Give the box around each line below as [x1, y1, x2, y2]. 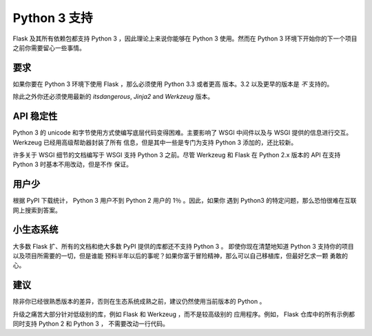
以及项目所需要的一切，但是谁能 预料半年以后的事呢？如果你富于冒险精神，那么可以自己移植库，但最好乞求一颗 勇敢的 [12, 251, 348, 260]
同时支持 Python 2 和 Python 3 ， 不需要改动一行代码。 [12, 320, 169, 328]
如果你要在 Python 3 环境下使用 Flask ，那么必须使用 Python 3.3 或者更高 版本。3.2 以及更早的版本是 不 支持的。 [12, 80, 333, 88]
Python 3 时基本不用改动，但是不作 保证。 [12, 160, 132, 168]
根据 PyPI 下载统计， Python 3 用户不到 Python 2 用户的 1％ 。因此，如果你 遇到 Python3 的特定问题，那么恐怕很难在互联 [12, 197, 357, 205]
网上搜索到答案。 [12, 206, 61, 214]
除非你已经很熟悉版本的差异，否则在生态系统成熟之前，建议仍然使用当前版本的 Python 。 [12, 298, 266, 306]
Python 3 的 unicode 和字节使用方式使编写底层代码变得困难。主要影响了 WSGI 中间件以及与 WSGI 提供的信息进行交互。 [12, 128, 353, 137]
